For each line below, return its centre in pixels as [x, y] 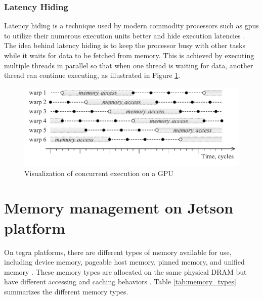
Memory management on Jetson [119, 208]
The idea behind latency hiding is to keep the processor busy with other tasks [125, 45]
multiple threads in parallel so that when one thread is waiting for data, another [129, 65]
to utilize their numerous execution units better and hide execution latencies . [125, 35]
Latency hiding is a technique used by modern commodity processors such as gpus [131, 26]
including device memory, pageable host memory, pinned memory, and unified [124, 262]
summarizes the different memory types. [66, 291]
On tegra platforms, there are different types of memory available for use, [118, 252]
